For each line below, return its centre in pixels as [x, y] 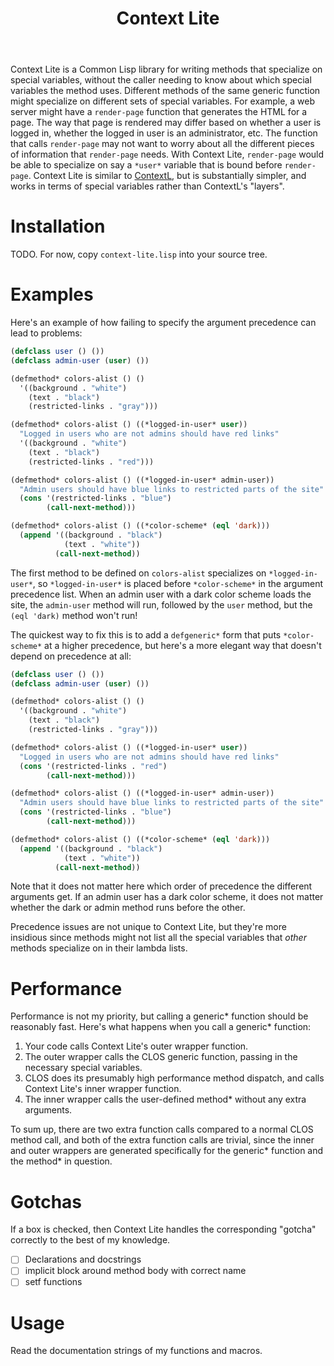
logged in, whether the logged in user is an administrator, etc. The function [164, 133]
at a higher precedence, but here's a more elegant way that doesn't [183, 645]
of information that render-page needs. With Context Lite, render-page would [167, 154]
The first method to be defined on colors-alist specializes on [138, 573]
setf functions [53, 1282]
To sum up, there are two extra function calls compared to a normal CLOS [162, 1129]
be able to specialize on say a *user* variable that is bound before [146, 165]
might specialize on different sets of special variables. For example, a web [163, 101]
